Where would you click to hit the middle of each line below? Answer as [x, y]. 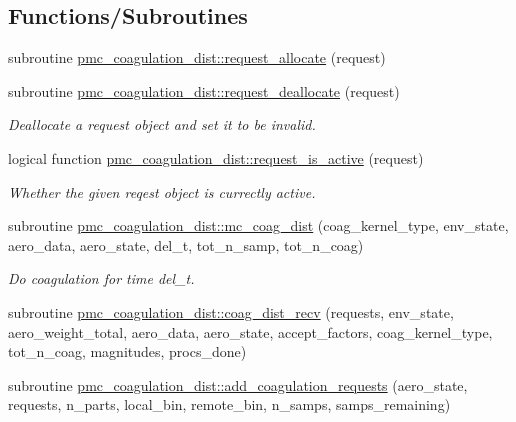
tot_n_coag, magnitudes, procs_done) [127, 351]
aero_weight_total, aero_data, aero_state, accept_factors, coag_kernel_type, [250, 331]
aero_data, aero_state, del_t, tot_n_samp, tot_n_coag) [186, 244]
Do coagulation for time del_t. [101, 278]
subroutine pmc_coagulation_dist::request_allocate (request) [197, 57]
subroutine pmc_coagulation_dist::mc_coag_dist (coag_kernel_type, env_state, [258, 225]
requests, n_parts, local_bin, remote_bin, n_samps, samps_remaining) [229, 404]
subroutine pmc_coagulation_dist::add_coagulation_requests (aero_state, [238, 384]
